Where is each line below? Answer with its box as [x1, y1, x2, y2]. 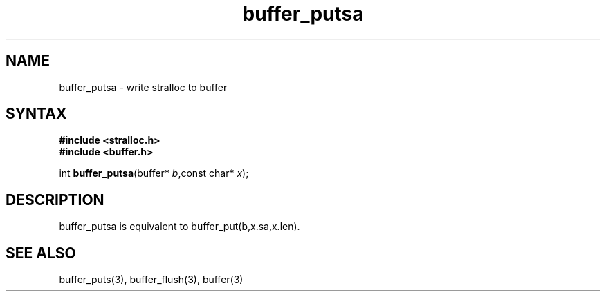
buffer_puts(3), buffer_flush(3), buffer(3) [59, 274, 244, 286]
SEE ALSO [6, 244, 76, 262]
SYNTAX [6, 105, 67, 123]
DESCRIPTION [6, 191, 104, 209]
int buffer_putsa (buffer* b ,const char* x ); [59, 167, 249, 180]
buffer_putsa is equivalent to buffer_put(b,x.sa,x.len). [59, 220, 300, 233]
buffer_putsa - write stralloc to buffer [59, 81, 228, 93]
